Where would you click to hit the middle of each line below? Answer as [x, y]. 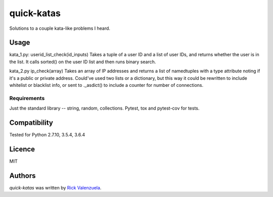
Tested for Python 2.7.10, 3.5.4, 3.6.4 [47, 135]
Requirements [27, 98]
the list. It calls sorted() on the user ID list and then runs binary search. [83, 62]
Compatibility [31, 122]
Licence [22, 149]
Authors [22, 176]
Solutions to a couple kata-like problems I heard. [60, 28]
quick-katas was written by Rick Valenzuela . [55, 187]
